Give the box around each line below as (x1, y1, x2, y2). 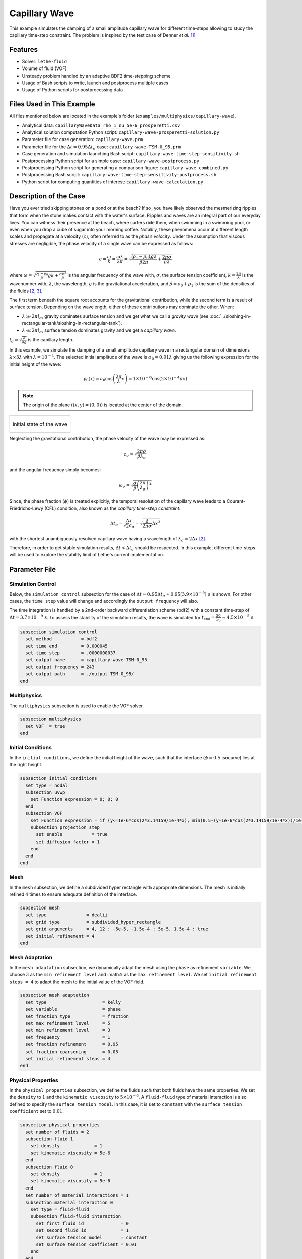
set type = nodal (25, 782, 68, 788)
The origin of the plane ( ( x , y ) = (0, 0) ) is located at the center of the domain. (23, 402, 183, 408)
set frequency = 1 (25, 1034, 111, 1040)
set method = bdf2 (25, 636, 98, 642)
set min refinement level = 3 (25, 1027, 111, 1033)
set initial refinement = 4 (25, 933, 95, 939)
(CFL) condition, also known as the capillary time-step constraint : (44, 505, 181, 511)
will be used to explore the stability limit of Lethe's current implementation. (9, 552, 164, 558)
